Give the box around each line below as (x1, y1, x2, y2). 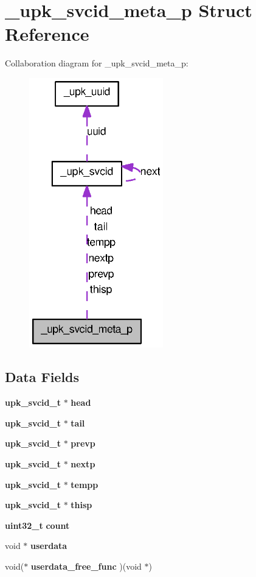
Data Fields (5, 367, 80, 386)
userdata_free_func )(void (30, 559, 142, 572)
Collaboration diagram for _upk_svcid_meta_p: (5, 57, 189, 69)
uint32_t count (5, 519, 70, 531)
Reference (5, 21, 89, 46)
